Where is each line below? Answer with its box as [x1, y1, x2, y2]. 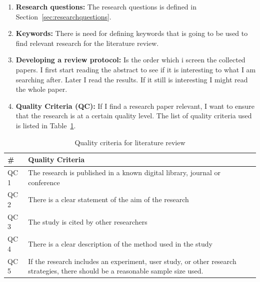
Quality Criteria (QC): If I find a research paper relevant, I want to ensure [15, 100, 255, 111]
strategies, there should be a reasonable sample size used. [28, 266, 203, 276]
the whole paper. [15, 84, 67, 94]
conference [28, 177, 60, 187]
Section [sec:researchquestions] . [15, 11, 111, 21]
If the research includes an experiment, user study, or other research [28, 256, 236, 266]
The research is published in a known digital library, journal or [28, 167, 221, 177]
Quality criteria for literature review [74, 137, 185, 147]
